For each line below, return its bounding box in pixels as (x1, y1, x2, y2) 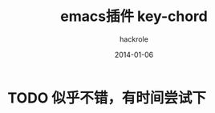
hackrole (119, 34, 149, 44)
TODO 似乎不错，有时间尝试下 (7, 89, 206, 107)
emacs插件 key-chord (60, 7, 208, 26)
